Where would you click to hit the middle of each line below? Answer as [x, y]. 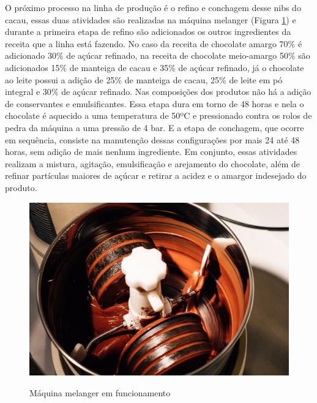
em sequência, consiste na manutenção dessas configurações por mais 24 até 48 [152, 139]
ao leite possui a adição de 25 [60, 79]
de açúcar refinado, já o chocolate [241, 67]
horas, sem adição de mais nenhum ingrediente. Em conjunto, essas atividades [151, 152]
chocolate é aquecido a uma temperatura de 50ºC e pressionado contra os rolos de [158, 115]
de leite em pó [256, 79]
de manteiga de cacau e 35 [119, 67]
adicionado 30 [31, 55]
